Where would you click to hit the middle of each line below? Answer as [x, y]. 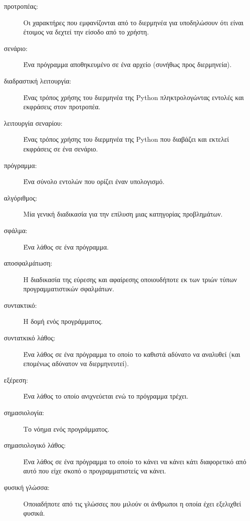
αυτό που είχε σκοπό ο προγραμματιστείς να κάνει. [95, 471]
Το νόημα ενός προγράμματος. [67, 429]
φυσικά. [34, 513]
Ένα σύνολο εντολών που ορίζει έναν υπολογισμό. [94, 181]
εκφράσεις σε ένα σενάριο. [61, 148]
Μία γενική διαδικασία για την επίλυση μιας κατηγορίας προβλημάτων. [123, 214]
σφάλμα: [16, 230]
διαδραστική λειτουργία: [38, 80]
